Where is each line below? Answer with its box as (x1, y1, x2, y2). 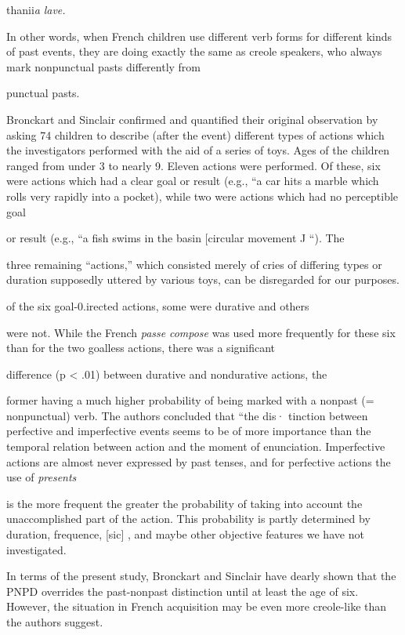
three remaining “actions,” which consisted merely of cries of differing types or (6, 256, 382, 272)
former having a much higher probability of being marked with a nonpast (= (6, 392, 374, 408)
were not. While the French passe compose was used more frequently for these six (6, 324, 396, 340)
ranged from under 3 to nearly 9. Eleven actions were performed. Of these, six (6, 157, 381, 173)
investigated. (6, 541, 67, 557)
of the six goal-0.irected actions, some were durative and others (6, 297, 309, 314)
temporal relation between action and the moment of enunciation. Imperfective (6, 438, 385, 455)
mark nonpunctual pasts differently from (6, 58, 201, 74)
